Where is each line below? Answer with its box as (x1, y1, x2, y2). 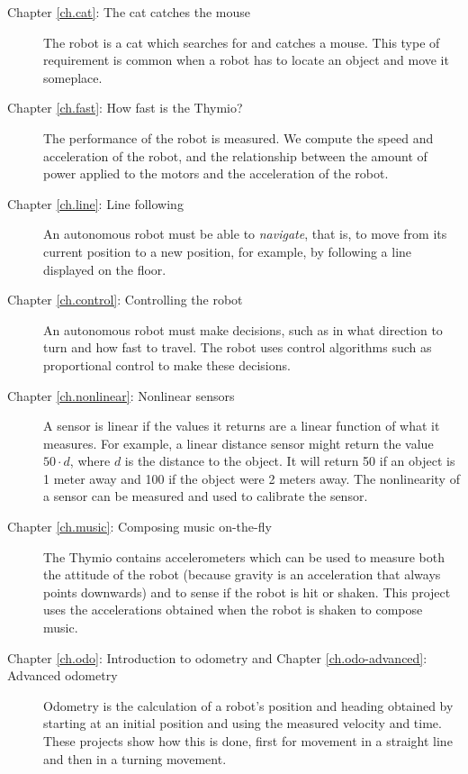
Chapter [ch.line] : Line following (7, 194, 184, 213)
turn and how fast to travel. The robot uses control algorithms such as (43, 338, 432, 357)
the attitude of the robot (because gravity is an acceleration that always (43, 565, 441, 584)
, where (69, 451, 111, 470)
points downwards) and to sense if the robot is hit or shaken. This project (43, 582, 451, 601)
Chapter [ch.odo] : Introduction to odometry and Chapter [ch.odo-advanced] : (7, 648, 427, 667)
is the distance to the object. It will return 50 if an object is (124, 451, 455, 470)
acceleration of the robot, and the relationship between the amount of (43, 146, 427, 165)
